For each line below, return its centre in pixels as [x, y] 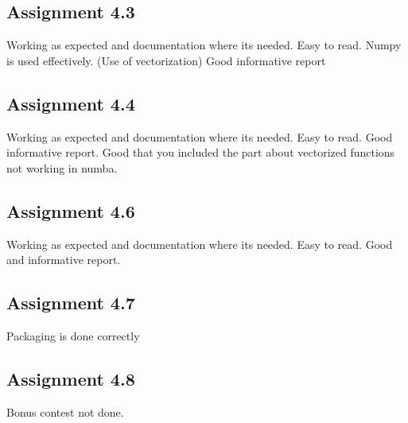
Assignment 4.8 [71, 378]
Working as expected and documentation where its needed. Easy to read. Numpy [204, 45]
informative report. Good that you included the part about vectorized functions [201, 152]
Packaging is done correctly [73, 335]
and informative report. [64, 260]
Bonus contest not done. [65, 411]
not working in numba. [62, 167]
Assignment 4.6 [71, 210]
